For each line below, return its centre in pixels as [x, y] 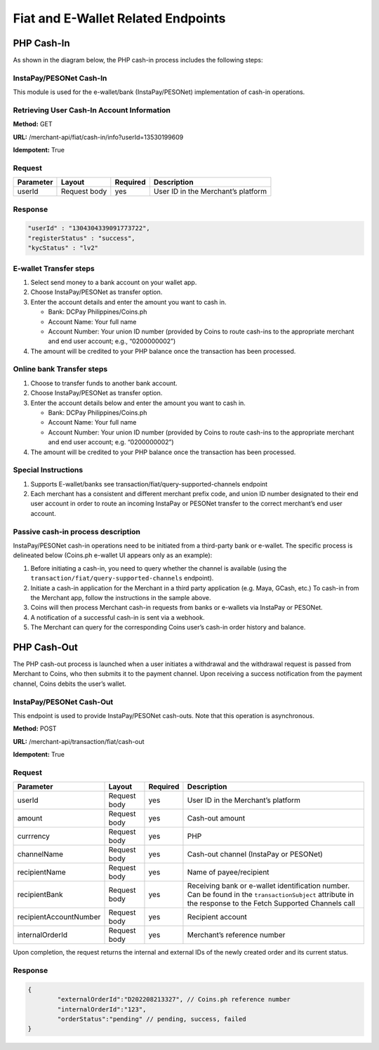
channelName [40, 854]
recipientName [41, 872]
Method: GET [33, 124]
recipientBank [40, 895]
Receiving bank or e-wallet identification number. [268, 886]
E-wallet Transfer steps [54, 268]
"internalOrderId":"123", [102, 1009]
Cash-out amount [216, 818]
